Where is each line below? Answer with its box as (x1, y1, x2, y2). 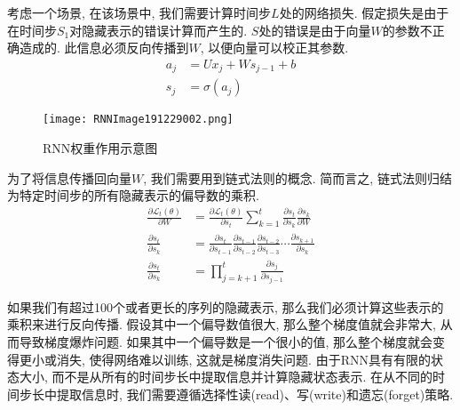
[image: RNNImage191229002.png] (43, 113, 234, 126)
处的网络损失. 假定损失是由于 (279, 4, 449, 21)
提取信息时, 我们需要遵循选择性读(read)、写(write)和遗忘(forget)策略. (56, 384, 454, 403)
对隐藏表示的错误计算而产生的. (69, 20, 248, 39)
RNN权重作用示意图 (43, 138, 158, 157)
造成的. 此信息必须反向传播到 (19, 38, 189, 57)
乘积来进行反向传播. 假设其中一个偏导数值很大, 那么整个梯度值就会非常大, (7, 315, 436, 334)
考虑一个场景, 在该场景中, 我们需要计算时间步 (7, 4, 272, 21)
